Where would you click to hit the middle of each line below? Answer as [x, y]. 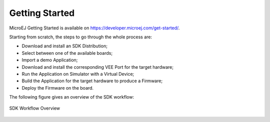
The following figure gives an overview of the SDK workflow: [72, 97]
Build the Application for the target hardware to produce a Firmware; [92, 81]
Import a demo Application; [50, 60]
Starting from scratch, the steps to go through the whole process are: [81, 37]
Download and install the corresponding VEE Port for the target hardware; [97, 67]
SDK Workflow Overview [34, 108]
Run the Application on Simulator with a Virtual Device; [78, 74]
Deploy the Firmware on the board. [58, 88]
